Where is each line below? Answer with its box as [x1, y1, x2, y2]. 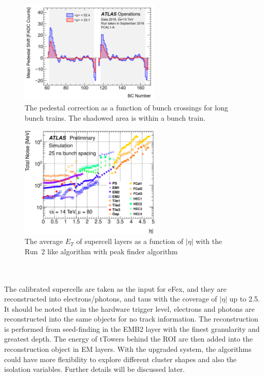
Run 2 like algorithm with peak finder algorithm [25, 246, 178, 256]
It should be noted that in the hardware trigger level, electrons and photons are [4, 303, 255, 314]
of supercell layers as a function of [76, 236, 183, 247]
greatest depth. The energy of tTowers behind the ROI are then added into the [4, 333, 253, 344]
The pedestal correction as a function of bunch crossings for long [25, 102, 229, 113]
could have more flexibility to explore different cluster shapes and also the [4, 353, 237, 364]
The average [25, 236, 63, 247]
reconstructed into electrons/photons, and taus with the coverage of [4, 293, 217, 304]
